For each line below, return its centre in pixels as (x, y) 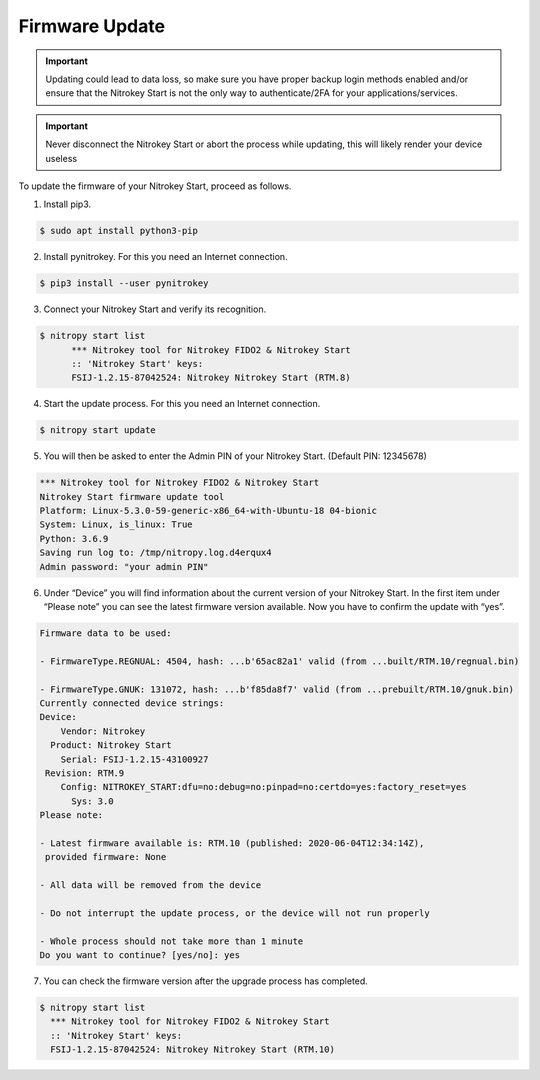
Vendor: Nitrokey (103, 731)
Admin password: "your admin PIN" (124, 566)
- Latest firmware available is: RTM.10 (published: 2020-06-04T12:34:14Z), (232, 843)
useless (61, 158)
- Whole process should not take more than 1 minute (171, 941)
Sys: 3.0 (92, 801)
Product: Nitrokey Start (111, 745)
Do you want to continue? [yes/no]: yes (139, 955)
